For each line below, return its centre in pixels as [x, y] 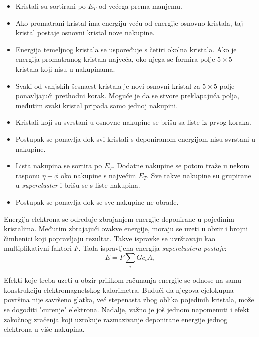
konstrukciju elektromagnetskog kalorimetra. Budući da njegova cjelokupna [119, 289]
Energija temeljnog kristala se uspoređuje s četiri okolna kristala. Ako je [126, 49]
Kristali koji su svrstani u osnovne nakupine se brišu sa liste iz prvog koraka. [133, 122]
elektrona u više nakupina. [44, 329]
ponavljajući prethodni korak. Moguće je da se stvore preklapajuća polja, [128, 96]
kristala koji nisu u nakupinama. [65, 69]
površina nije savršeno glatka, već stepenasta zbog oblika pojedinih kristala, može [129, 299]
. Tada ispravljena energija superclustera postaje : [152, 248]
